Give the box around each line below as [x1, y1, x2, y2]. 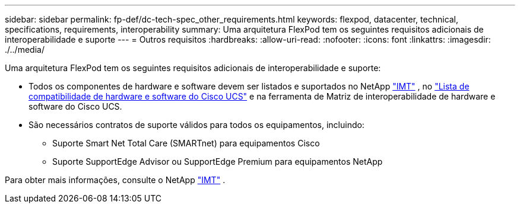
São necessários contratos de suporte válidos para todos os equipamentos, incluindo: [28, 120, 364, 130]
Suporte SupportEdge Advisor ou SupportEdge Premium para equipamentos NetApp [52, 156, 383, 167]
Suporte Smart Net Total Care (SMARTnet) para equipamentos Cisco [52, 138, 320, 148]
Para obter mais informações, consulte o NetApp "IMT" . [5, 175, 226, 185]
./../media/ [5, 44, 45, 55]
